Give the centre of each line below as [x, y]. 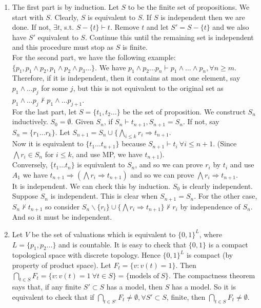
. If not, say [201, 121]
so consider [63, 206]
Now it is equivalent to [48, 143]
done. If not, [32, 27]
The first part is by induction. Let [65, 7]
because [134, 143]
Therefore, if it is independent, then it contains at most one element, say [126, 78]
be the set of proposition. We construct [184, 111]
